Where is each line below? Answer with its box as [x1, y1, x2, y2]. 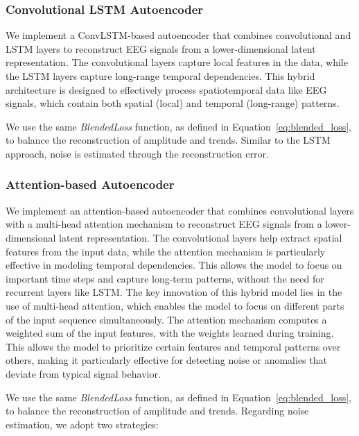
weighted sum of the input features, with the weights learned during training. [6, 326, 334, 340]
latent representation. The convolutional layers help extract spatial [59, 230, 342, 244]
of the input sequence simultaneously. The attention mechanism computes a [6, 312, 327, 326]
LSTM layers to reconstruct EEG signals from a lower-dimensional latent [6, 41, 316, 56]
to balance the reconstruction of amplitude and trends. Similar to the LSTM [6, 133, 331, 147]
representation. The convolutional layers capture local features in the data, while [6, 55, 348, 69]
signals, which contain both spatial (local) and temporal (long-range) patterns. [6, 96, 340, 110]
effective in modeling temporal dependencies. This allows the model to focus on [6, 258, 342, 272]
